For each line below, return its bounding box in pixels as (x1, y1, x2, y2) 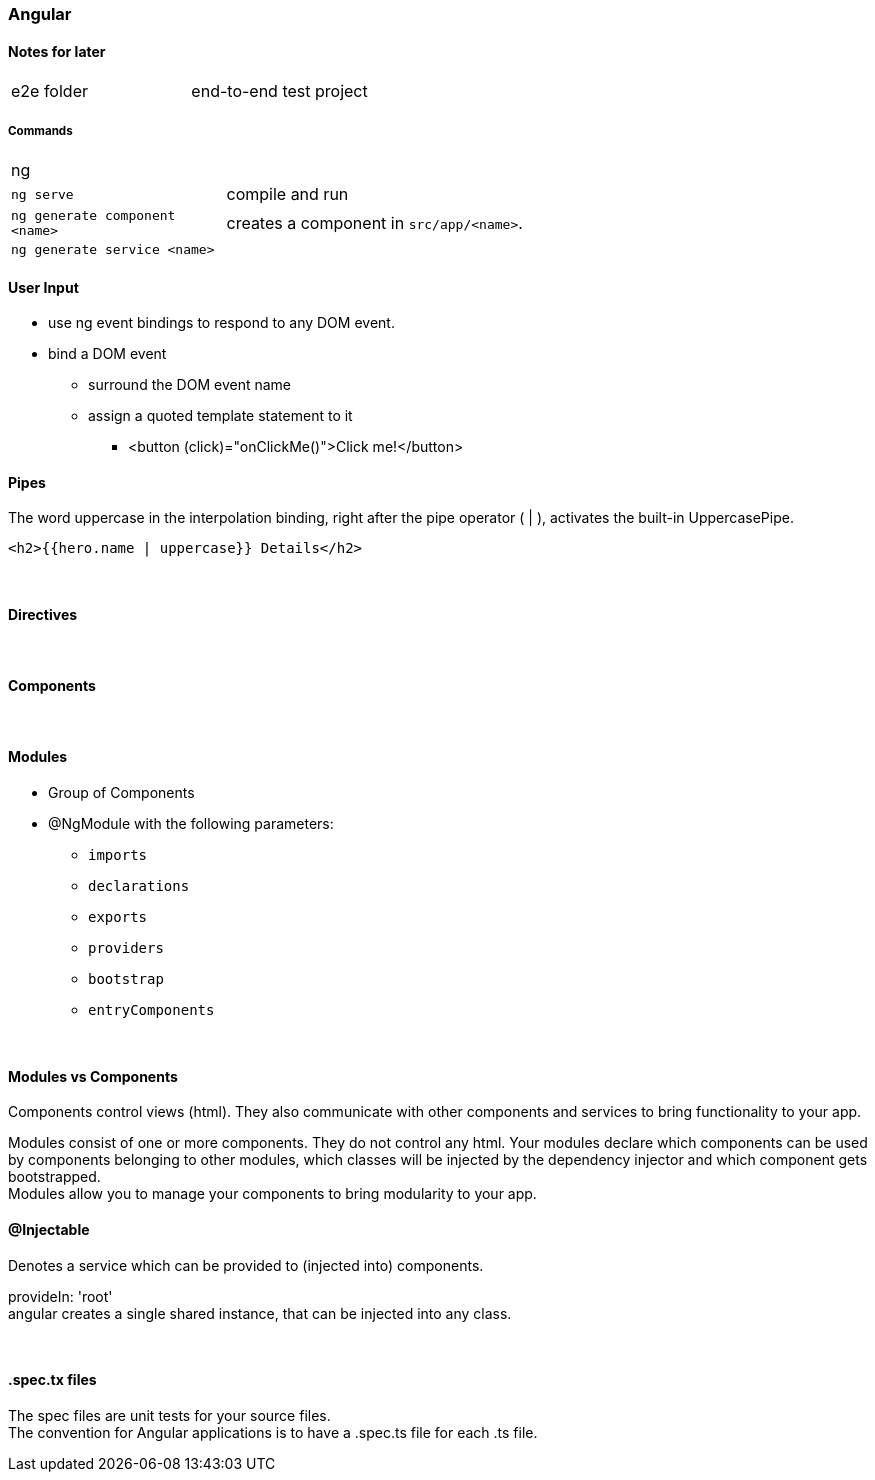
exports (88, 909, 148, 926)
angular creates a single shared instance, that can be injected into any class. (8, 1304, 512, 1322)
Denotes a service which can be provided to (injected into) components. (8, 1256, 484, 1274)
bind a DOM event (48, 345, 167, 363)
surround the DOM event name (88, 376, 291, 394)
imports (88, 847, 148, 864)
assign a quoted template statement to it (88, 407, 353, 425)
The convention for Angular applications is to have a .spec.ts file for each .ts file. (8, 1423, 538, 1441)
